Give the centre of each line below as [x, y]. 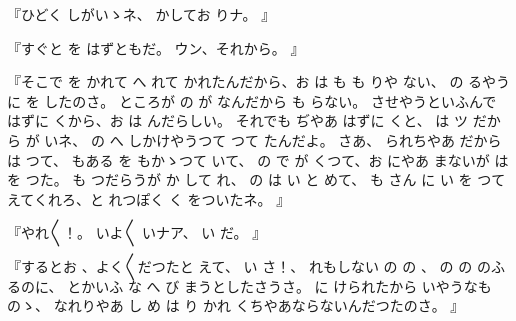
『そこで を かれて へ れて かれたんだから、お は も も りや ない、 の [235, 81]
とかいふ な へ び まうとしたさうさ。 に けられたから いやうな [272, 285]
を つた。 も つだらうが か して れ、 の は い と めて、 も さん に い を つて [256, 179]
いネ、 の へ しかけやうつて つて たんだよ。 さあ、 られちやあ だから [273, 139]
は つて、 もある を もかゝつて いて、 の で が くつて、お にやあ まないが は [258, 159]
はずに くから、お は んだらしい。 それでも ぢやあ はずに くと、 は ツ [237, 120]
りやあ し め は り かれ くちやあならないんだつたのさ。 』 [273, 305]
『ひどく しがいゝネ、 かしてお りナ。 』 [141, 14]
